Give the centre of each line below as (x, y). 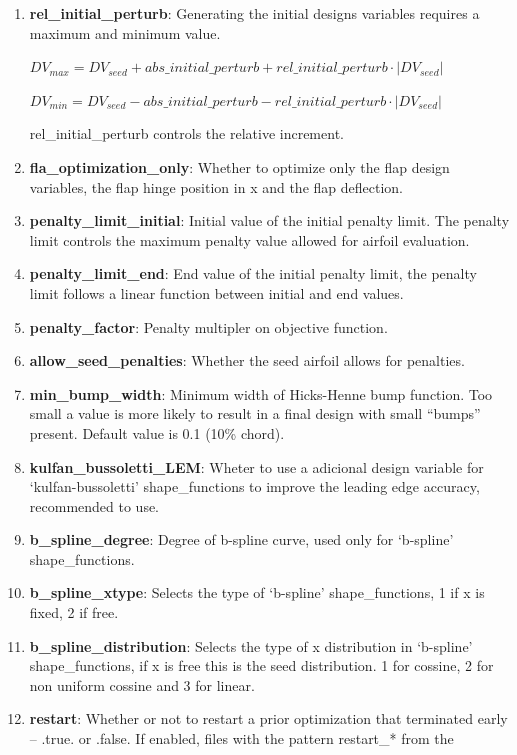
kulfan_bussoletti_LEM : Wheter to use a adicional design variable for (256, 466)
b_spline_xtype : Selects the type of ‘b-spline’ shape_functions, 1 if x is (257, 592)
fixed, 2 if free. (74, 612)
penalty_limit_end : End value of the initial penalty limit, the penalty (253, 273)
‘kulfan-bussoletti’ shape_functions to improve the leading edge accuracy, (254, 486)
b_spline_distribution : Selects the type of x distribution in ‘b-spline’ (251, 645)
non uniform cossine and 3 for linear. (142, 684)
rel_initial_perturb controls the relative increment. (186, 133)
